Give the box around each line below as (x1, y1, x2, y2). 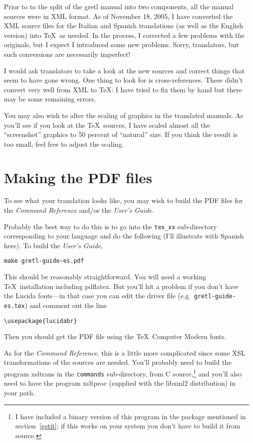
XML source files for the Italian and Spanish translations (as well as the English (4, 20, 243, 31)
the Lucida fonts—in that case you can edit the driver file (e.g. (4, 290, 191, 301)
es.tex (4, 302, 25, 309)
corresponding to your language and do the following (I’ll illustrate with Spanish (4, 231, 244, 241)
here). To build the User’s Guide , (4, 240, 103, 250)
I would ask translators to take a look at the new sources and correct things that (4, 65, 245, 75)
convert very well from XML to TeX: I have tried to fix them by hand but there (4, 84, 242, 94)
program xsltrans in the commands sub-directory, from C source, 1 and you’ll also (4, 367, 242, 378)
